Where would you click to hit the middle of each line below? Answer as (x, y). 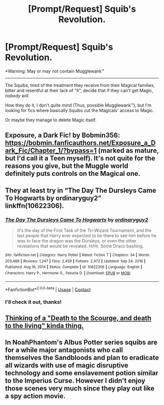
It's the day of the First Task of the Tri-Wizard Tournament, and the (84, 230)
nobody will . (17, 95)
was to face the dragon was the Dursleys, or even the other (77, 241)
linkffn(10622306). (35, 205)
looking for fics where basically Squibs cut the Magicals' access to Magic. (80, 110)
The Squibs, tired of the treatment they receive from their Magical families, (80, 85)
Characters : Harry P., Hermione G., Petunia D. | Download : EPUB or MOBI (68, 273)
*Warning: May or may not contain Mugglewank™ (55, 71)
